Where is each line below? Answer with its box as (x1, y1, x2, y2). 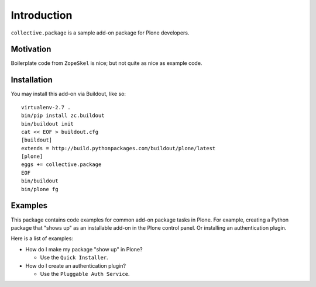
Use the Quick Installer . (40, 254, 108, 261)
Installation (11, 75, 53, 85)
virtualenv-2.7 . (21, 104, 71, 110)
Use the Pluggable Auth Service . (40, 270, 130, 277)
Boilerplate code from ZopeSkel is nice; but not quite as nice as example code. (11, 60, 202, 67)
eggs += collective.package (21, 161, 102, 168)
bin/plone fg (21, 186, 59, 192)
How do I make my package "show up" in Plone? (25, 245, 143, 253)
